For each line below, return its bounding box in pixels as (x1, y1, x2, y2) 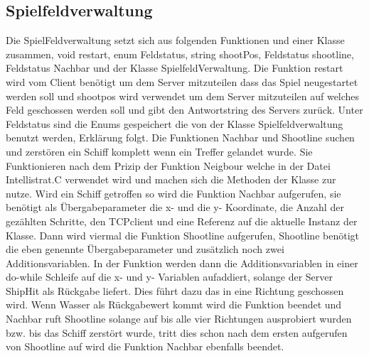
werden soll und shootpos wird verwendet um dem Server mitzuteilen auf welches (6, 88, 360, 103)
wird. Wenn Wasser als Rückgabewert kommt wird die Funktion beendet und (6, 297, 342, 312)
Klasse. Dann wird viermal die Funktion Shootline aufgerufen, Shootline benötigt (6, 227, 359, 242)
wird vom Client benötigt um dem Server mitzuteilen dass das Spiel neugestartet (6, 74, 358, 89)
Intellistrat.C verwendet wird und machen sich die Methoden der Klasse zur (6, 172, 336, 187)
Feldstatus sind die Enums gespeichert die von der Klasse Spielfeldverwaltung (6, 116, 343, 131)
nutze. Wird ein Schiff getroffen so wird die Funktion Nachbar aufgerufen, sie (6, 185, 341, 200)
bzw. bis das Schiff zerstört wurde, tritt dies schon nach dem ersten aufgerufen (6, 325, 348, 340)
